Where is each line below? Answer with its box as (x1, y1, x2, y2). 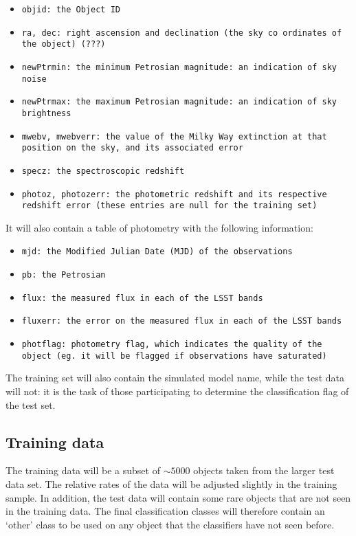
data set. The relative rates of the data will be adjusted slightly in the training (5, 476, 337, 491)
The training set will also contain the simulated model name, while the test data (5, 370, 345, 385)
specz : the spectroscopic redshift (21, 166, 185, 176)
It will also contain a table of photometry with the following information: (5, 220, 313, 234)
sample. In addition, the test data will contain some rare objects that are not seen (5, 490, 351, 504)
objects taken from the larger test (193, 463, 335, 478)
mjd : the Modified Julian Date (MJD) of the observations (21, 247, 293, 257)
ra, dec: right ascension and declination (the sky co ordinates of (21, 27, 342, 38)
